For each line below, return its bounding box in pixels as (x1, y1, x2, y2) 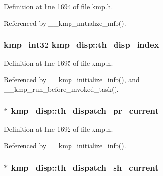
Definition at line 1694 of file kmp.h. (4, 1, 113, 11)
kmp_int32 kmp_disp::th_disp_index (4, 39, 159, 51)
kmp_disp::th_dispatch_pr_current (11, 105, 159, 117)
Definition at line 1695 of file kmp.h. (4, 58, 113, 68)
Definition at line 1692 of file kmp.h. (4, 124, 113, 134)
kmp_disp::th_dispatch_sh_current (11, 161, 159, 173)
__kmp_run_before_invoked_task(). (4, 84, 119, 94)
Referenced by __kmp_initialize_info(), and (4, 74, 140, 84)
